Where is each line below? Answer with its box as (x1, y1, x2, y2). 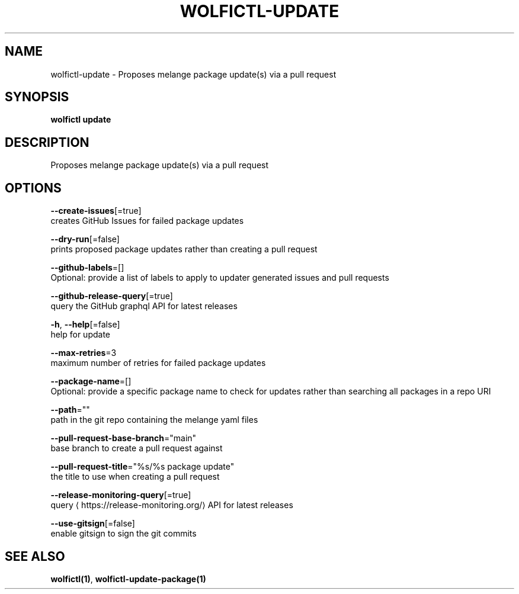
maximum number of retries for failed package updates (50, 358, 266, 368)
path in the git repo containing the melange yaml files (50, 415, 258, 425)
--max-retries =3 (50, 348, 117, 358)
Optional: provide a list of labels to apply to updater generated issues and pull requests (50, 272, 389, 283)
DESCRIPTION (5, 134, 89, 150)
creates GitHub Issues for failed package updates (50, 216, 244, 226)
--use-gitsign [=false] (50, 518, 135, 529)
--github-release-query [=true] (50, 291, 173, 301)
